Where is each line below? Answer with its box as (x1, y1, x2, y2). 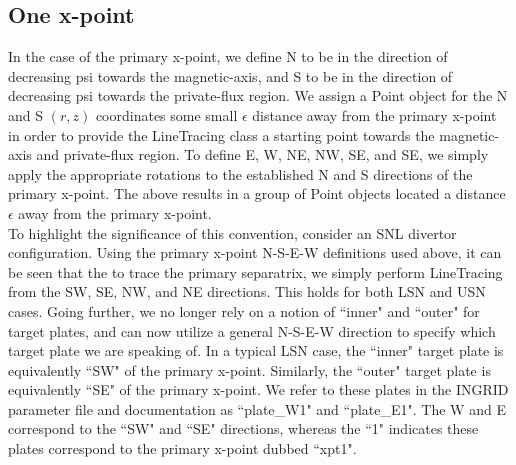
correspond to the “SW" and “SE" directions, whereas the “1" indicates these (8, 418, 479, 439)
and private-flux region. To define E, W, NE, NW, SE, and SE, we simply (36, 144, 489, 165)
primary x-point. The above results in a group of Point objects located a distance (8, 183, 506, 204)
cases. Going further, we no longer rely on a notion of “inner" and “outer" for (8, 300, 480, 321)
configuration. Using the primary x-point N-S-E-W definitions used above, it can (8, 242, 502, 263)
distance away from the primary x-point (252, 104, 497, 125)
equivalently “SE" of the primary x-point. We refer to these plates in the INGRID (8, 379, 509, 400)
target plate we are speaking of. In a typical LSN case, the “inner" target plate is (8, 340, 504, 361)
